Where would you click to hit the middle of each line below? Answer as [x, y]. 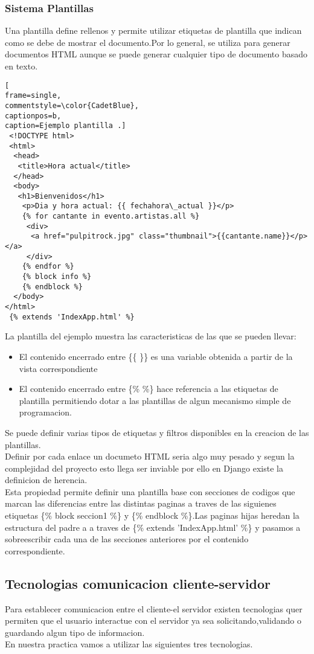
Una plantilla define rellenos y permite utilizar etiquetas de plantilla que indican [153, 30]
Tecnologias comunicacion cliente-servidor [138, 583]
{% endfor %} [48, 267]
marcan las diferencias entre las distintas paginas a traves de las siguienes [141, 503]
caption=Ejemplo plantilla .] [66, 126]
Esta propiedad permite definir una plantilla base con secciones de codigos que [150, 491]
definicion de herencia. [46, 480]
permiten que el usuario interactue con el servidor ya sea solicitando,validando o [153, 620]
